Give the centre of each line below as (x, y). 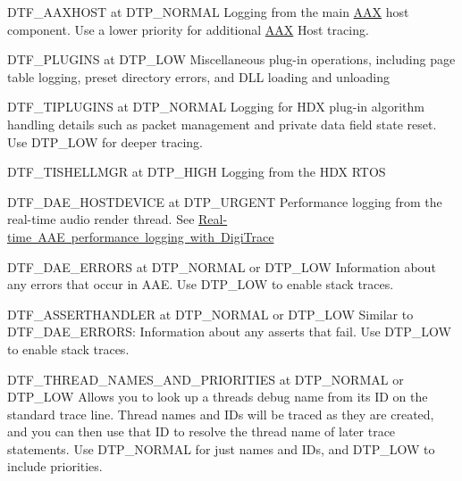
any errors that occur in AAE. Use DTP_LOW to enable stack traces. (201, 284)
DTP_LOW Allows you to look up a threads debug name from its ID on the (218, 397)
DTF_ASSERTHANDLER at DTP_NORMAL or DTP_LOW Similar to (210, 314)
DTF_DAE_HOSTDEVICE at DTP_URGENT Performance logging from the (225, 201)
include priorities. (55, 466)
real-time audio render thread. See (101, 219)
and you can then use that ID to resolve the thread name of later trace (202, 431)
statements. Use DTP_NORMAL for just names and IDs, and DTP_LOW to (221, 448)
